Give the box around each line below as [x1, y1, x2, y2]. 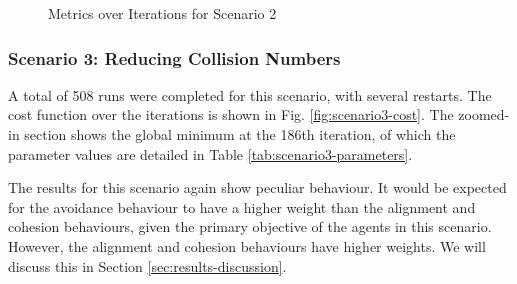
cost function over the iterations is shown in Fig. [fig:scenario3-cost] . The [8, 104, 454, 125]
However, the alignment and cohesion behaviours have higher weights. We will [8, 235, 486, 256]
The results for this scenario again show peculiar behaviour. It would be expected [8, 177, 507, 198]
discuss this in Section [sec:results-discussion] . [8, 255, 287, 276]
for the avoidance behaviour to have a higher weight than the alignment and [8, 196, 476, 217]
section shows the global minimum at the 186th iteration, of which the [24, 124, 456, 144]
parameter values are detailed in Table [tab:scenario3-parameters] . [8, 143, 413, 164]
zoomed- [458, 104, 510, 125]
